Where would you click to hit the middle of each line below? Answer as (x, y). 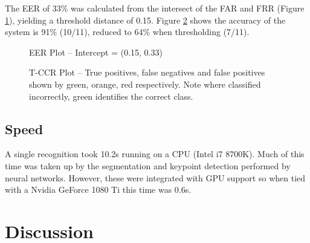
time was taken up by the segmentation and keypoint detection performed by (148, 165)
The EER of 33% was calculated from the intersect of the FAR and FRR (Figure (155, 8)
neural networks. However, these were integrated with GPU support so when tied (155, 177)
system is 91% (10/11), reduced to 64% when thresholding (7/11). (127, 32)
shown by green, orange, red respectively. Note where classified (145, 84)
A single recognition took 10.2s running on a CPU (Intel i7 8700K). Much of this (155, 154)
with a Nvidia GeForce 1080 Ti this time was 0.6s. (98, 190)
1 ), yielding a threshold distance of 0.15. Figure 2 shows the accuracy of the (145, 20)
